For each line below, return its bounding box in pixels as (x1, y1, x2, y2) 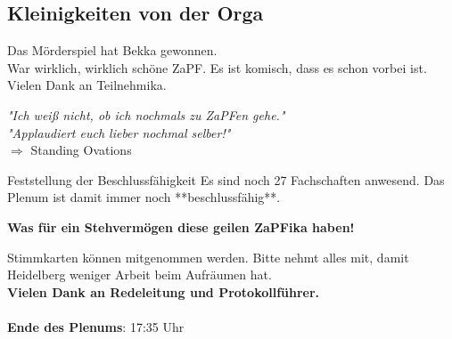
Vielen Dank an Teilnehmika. (7, 76, 167, 94)
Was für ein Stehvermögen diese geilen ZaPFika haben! (7, 217, 355, 236)
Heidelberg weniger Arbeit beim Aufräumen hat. (7, 265, 272, 284)
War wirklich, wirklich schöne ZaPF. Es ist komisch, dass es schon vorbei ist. (7, 58, 427, 77)
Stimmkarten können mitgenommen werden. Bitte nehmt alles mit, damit (7, 247, 409, 266)
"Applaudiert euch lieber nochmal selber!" (7, 123, 231, 141)
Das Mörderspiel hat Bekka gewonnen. (7, 41, 218, 60)
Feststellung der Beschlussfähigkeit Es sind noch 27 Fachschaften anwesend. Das (7, 170, 445, 189)
